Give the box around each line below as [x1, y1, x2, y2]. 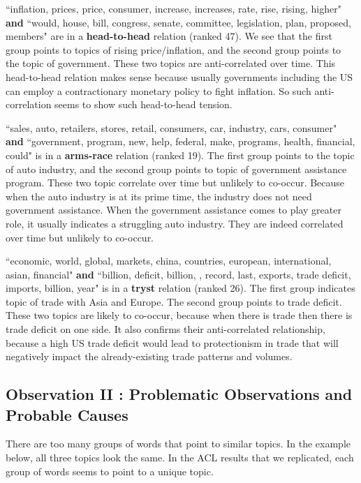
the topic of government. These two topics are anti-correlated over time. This [6, 56, 336, 70]
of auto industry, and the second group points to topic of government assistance [6, 161, 347, 176]
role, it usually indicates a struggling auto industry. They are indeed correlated [6, 216, 344, 230]
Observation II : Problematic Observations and [6, 383, 353, 405]
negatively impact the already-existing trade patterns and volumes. [6, 349, 293, 364]
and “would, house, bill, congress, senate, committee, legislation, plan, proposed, [6, 15, 351, 29]
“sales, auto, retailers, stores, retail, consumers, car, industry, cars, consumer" [6, 120, 337, 135]
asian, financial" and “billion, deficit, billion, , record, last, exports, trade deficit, [6, 267, 351, 281]
